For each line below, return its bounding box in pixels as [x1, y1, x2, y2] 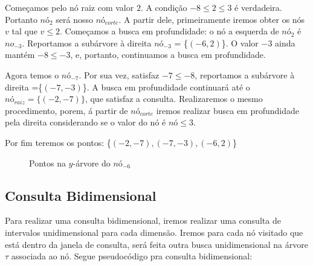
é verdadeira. [234, 1, 282, 13]
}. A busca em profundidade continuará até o [82, 80, 250, 93]
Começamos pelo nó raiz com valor [5, 1, 134, 13]
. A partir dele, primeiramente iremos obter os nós [118, 13, 305, 25]
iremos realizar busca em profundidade [156, 104, 300, 116]
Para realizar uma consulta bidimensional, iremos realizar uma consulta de [5, 214, 281, 227]
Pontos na [29, 156, 66, 169]
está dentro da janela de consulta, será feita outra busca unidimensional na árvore [5, 238, 308, 250]
